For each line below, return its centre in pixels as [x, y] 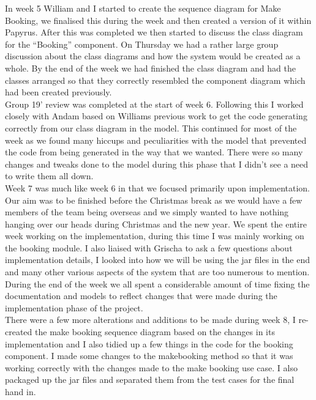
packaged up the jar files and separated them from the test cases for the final [150, 380]
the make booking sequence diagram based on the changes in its [155, 332]
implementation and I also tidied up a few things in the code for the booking [149, 343]
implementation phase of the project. [74, 307]
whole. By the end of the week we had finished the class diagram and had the [150, 68]
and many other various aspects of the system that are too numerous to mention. [157, 272]
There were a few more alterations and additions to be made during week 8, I [150, 320]
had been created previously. [58, 92]
